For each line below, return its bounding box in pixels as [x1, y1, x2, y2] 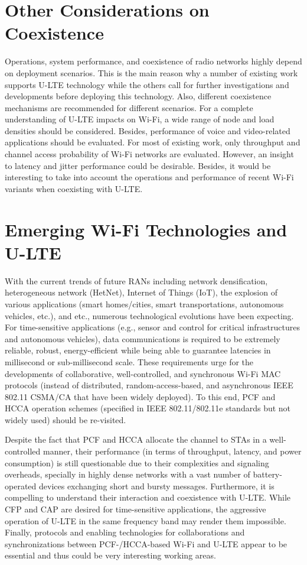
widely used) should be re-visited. [5, 413, 126, 426]
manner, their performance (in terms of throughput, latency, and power [43, 445, 302, 457]
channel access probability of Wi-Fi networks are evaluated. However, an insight [5, 148, 294, 160]
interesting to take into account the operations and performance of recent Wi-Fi [5, 171, 294, 183]
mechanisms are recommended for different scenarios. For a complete [5, 101, 253, 113]
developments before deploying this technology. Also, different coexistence [5, 90, 272, 102]
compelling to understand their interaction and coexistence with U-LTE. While [5, 491, 291, 504]
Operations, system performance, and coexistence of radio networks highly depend [5, 55, 302, 67]
